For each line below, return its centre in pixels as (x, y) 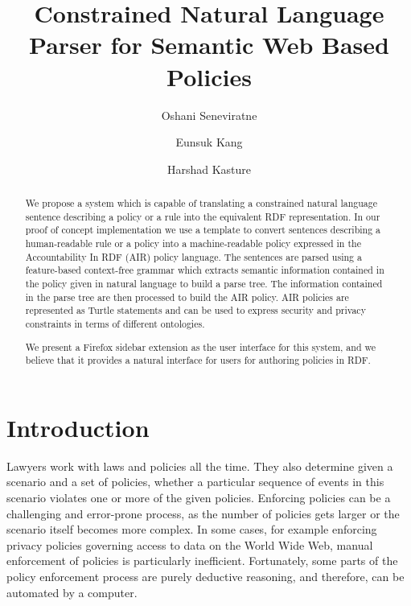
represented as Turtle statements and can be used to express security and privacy (195, 310)
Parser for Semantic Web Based (209, 45)
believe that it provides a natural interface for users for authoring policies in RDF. (198, 360)
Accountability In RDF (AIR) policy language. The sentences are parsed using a (193, 256)
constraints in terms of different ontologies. (115, 323)
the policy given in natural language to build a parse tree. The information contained (204, 284)
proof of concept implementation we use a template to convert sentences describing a (203, 230)
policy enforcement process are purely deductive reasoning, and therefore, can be (205, 576)
